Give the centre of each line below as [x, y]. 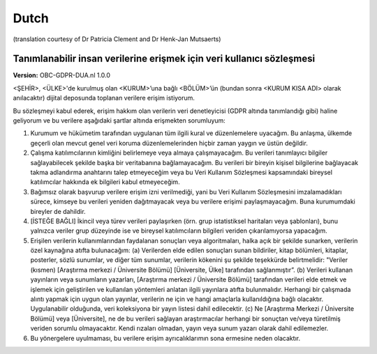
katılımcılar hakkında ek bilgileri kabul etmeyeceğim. [105, 182]
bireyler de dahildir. [58, 211]
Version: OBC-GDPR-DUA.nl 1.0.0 [62, 75]
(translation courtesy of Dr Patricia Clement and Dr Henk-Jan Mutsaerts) [117, 39]
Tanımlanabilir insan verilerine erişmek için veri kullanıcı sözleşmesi [164, 59]
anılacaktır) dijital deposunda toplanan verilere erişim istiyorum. [104, 98]
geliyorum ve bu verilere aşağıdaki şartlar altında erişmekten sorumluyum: [119, 121]
